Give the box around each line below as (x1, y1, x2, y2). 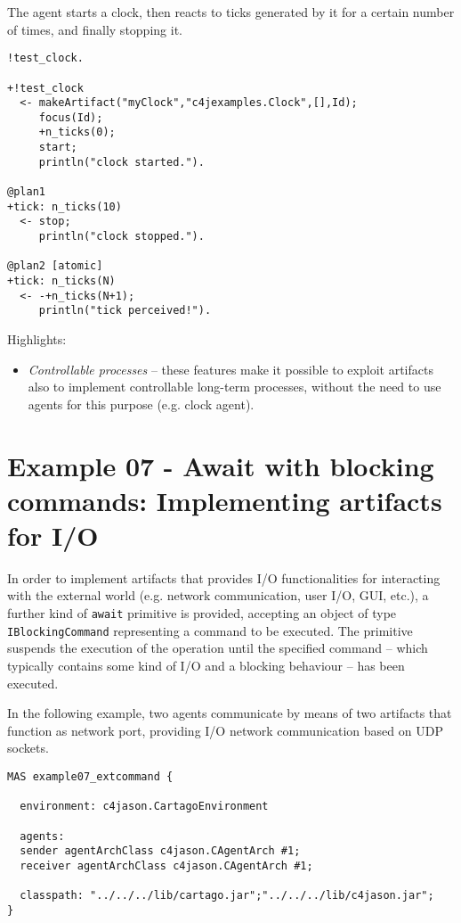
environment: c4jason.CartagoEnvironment (20, 800, 269, 813)
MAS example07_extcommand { (7, 770, 174, 783)
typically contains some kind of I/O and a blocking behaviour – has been (7, 655, 405, 674)
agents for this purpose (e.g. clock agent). (28, 394, 255, 413)
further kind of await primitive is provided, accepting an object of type (7, 604, 397, 622)
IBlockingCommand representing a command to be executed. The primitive (7, 621, 413, 639)
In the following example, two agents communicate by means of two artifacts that (7, 704, 452, 722)
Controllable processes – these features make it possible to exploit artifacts (28, 359, 433, 378)
